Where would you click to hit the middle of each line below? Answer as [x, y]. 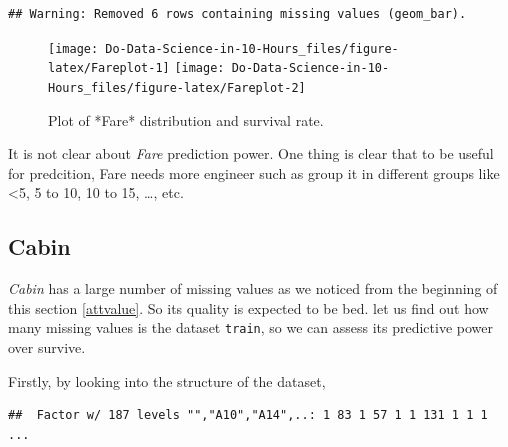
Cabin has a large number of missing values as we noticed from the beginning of [253, 288]
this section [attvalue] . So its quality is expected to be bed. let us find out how [248, 307]
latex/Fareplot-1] [109, 68]
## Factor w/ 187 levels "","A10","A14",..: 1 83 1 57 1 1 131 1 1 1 [248, 415]
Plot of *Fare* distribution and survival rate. [186, 119]
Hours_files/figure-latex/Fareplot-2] [177, 87]
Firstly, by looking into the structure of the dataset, [167, 380]
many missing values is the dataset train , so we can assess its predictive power [251, 327]
